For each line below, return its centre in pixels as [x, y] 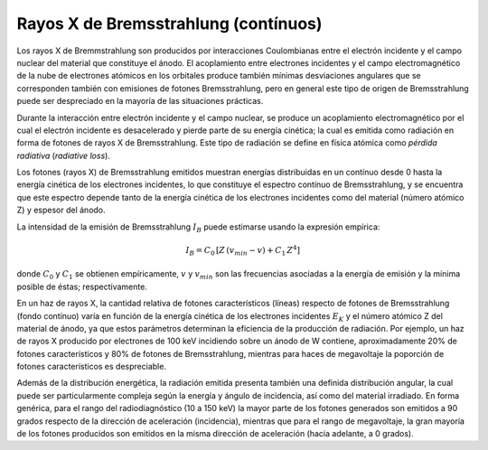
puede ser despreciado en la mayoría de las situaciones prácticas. [140, 101]
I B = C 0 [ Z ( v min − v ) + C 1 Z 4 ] [243, 251]
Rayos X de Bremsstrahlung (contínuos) [169, 23]
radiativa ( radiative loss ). [63, 155]
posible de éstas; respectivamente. [82, 286]
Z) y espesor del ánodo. [61, 210]
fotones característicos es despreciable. [92, 367]
